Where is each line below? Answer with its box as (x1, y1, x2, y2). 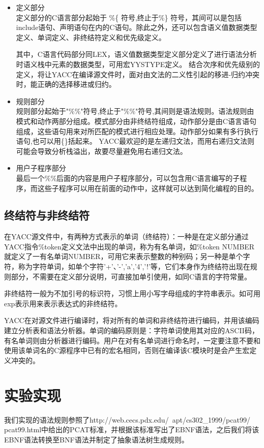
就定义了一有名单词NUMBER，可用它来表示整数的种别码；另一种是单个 (4, 251, 243, 262)
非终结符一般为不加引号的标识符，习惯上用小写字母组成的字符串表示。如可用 (4, 288, 260, 299)
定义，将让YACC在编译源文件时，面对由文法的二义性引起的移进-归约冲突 (16, 69, 260, 79)
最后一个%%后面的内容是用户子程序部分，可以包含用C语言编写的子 (16, 172, 240, 183)
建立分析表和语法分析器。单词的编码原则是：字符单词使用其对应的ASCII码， (4, 325, 259, 336)
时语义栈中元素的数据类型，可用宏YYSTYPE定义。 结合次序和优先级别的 (16, 58, 260, 69)
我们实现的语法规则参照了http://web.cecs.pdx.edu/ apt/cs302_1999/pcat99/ (4, 414, 250, 425)
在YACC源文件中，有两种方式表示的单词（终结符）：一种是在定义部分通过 (4, 231, 249, 242)
